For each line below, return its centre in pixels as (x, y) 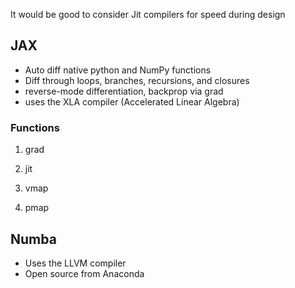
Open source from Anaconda (84, 273)
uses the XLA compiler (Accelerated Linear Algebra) (132, 101)
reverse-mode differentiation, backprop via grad (124, 91)
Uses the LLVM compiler (75, 263)
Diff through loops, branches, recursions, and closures (137, 80)
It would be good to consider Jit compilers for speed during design (148, 14)
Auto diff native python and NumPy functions (118, 70)
